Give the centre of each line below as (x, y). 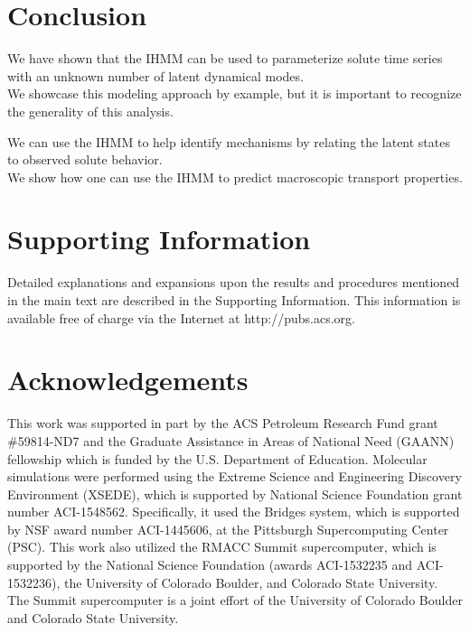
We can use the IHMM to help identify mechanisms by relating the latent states (229, 141)
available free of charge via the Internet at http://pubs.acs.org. (181, 317)
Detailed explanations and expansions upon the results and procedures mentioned (234, 282)
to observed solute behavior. (85, 159)
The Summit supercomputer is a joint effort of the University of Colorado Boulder (235, 600)
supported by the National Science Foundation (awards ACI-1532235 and (210, 565)
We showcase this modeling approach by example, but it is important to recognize (235, 93)
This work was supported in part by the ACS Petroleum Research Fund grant (223, 423)
